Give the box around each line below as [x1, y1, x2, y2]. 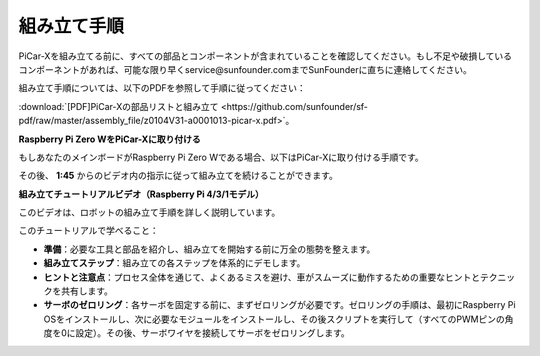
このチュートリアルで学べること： [18, 225, 159, 237]
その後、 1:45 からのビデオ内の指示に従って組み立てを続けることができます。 [18, 170, 339, 182]
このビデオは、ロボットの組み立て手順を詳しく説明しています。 [18, 206, 281, 219]
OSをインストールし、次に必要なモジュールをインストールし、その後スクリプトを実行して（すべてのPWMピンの [43, 313, 505, 325]
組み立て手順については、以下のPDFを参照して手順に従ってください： [18, 82, 307, 94]
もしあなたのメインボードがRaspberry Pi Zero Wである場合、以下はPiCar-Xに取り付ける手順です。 [18, 151, 424, 163]
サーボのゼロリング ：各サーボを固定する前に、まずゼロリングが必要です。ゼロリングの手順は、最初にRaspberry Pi [43, 299, 516, 311]
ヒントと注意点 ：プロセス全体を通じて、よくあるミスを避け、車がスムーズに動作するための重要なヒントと [43, 271, 480, 283]
